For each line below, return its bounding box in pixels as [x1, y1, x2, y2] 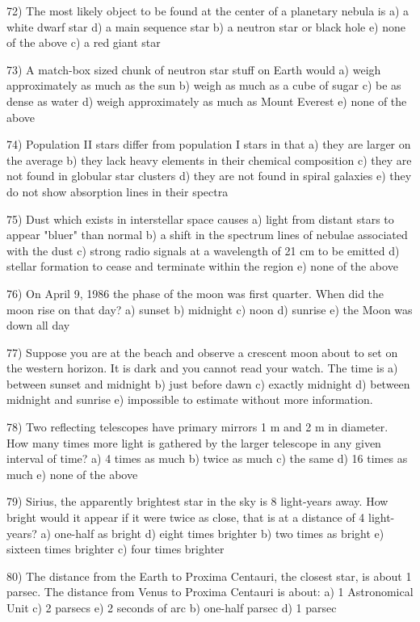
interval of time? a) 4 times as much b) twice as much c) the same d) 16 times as [6, 450, 408, 467]
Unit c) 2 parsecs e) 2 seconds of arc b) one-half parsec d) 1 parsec [6, 599, 337, 616]
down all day [6, 317, 70, 334]
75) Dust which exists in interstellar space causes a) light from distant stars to [6, 210, 394, 227]
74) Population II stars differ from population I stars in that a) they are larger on [6, 136, 411, 153]
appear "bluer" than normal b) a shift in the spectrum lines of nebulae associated [6, 226, 408, 243]
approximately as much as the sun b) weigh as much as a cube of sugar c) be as [6, 77, 401, 94]
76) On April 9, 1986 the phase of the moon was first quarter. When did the [6, 284, 384, 301]
